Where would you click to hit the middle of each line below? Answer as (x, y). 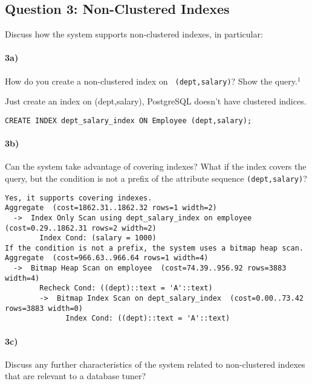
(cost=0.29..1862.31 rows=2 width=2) (81, 228)
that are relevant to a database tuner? (76, 376)
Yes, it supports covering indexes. (79, 198)
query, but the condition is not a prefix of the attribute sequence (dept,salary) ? (156, 178)
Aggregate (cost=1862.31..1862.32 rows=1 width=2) (111, 208)
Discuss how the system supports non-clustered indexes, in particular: (134, 34)
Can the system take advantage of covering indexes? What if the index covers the (156, 166)
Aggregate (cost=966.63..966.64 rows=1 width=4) (107, 258)
